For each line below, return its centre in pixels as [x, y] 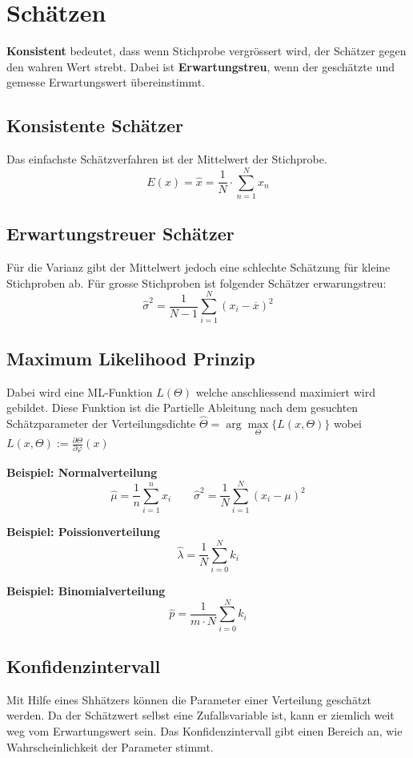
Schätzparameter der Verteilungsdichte [101, 423]
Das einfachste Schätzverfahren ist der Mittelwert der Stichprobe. [167, 159]
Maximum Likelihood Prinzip [131, 358]
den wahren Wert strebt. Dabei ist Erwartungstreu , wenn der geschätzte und [200, 66]
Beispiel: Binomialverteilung [86, 590]
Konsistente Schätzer [95, 125]
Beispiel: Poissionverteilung [84, 532]
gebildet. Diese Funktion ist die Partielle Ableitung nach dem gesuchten [182, 407]
